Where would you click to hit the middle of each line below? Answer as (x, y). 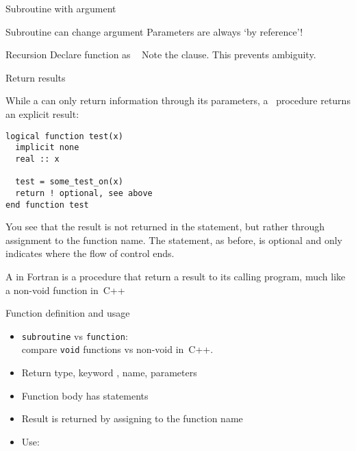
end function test (47, 205)
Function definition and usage (68, 313)
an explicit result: (42, 113)
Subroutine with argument (61, 8)
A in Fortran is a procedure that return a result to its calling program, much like (176, 276)
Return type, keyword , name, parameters (109, 373)
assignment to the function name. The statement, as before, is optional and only (174, 240)
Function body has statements (85, 395)
